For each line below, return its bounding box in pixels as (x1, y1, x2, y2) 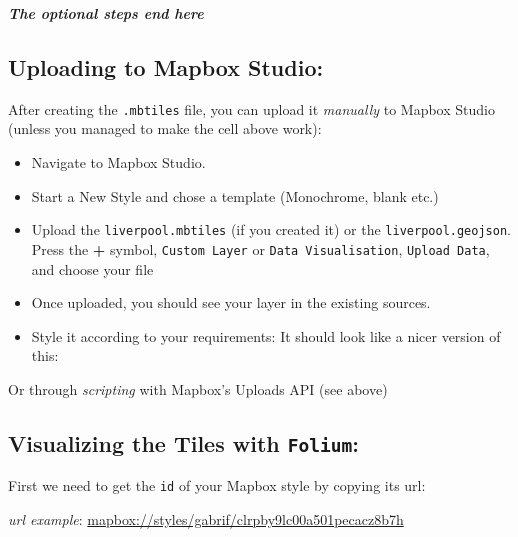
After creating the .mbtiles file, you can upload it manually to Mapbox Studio (8, 98, 495, 119)
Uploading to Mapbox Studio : (8, 51, 324, 82)
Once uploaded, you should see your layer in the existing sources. (31, 292, 431, 313)
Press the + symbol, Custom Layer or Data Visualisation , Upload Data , (31, 238, 490, 259)
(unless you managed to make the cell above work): (8, 118, 322, 139)
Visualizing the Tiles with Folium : (8, 427, 359, 458)
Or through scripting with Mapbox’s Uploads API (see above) (8, 378, 388, 399)
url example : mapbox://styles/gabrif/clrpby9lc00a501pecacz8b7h (8, 508, 404, 529)
